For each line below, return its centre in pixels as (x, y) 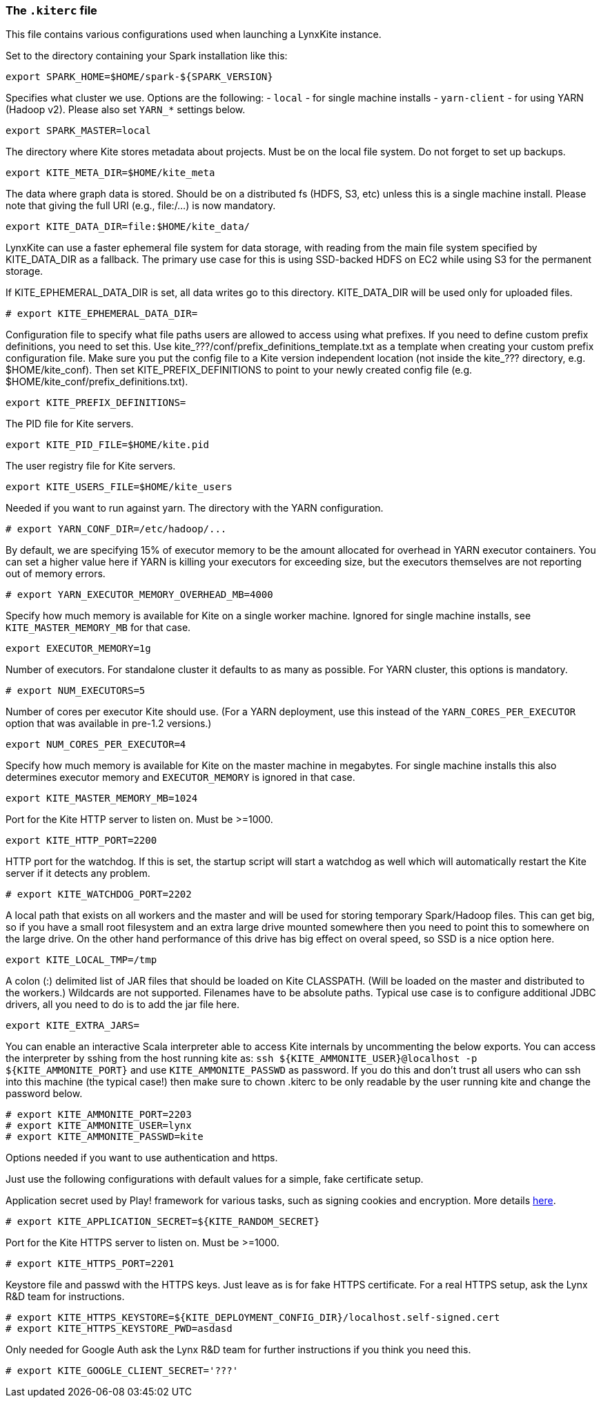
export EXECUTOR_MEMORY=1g (78, 649)
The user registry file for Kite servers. (91, 466)
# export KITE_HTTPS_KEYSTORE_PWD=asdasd (119, 1329)
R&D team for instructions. (65, 1297)
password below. (44, 1094)
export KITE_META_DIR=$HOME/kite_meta (110, 173)
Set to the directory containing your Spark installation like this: (147, 56)
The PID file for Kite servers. (70, 424)
